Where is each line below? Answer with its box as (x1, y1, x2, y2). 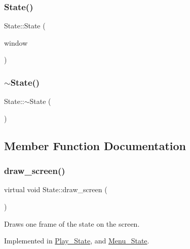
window (4, 37, 28, 48)
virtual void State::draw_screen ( (4, 184, 107, 195)
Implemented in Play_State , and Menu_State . (4, 235, 149, 246)
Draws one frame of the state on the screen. (4, 218, 140, 229)
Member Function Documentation (4, 137, 186, 153)
